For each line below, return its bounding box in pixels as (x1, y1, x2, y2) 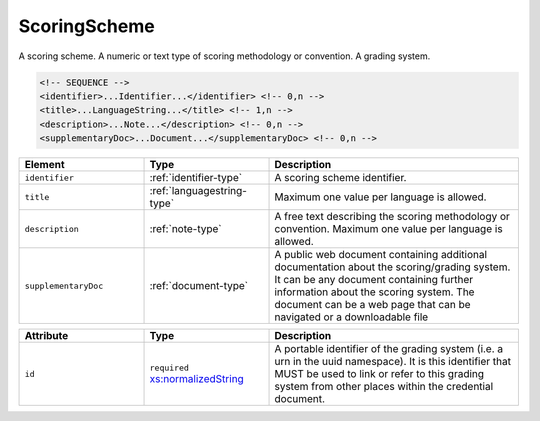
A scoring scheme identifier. (274, 171, 407, 185)
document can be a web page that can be (274, 298, 471, 312)
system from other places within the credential (274, 380, 494, 394)
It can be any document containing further (274, 273, 474, 287)
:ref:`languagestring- (149, 184, 247, 198)
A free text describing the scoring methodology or (274, 210, 510, 224)
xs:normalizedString (149, 371, 244, 385)
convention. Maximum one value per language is (274, 222, 504, 236)
